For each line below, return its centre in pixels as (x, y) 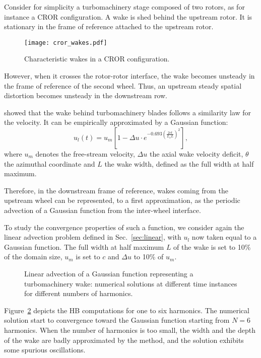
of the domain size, (33, 257)
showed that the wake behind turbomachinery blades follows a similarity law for (128, 112)
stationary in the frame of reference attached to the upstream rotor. (109, 26)
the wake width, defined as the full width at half (179, 163)
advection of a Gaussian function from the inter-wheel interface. (103, 210)
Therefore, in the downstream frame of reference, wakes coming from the (116, 190)
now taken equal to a (224, 237)
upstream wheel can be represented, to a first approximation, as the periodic (122, 200)
